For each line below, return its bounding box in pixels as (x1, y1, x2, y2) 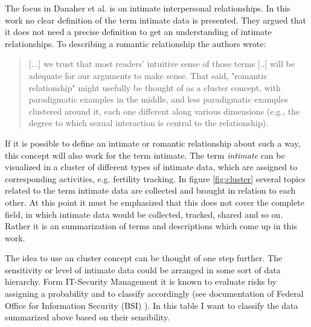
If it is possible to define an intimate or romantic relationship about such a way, (5, 136, 301, 149)
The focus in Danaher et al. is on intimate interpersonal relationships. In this (5, 2, 290, 14)
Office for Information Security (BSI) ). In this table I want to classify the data (5, 299, 298, 311)
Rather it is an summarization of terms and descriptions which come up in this (5, 220, 297, 232)
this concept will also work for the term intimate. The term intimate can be (5, 148, 285, 161)
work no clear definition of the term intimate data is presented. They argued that (5, 13, 306, 26)
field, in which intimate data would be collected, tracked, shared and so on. (5, 208, 283, 220)
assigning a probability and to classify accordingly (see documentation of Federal (5, 287, 304, 300)
